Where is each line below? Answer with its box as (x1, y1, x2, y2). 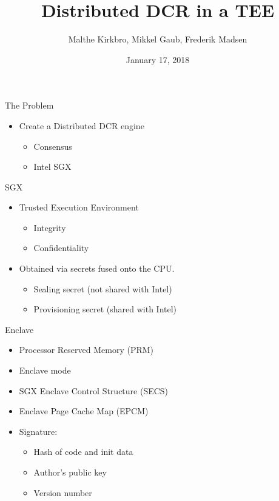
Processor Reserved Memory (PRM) (19, 343, 154, 356)
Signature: (19, 425, 58, 437)
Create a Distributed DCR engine (19, 119, 144, 132)
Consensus (33, 140, 72, 152)
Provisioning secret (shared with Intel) (33, 303, 177, 315)
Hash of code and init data (33, 445, 133, 458)
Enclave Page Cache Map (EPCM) (19, 405, 149, 417)
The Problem (5, 99, 54, 112)
